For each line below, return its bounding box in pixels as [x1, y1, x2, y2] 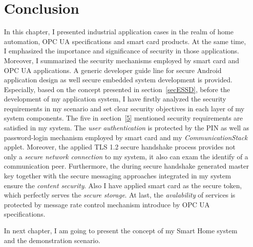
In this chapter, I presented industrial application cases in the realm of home [4, 26, 233, 37]
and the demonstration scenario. [4, 235, 101, 245]
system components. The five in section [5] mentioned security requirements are [4, 113, 243, 123]
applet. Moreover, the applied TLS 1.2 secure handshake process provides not [4, 142, 236, 152]
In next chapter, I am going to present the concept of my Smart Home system [4, 225, 237, 235]
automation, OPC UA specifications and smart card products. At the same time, [4, 36, 246, 46]
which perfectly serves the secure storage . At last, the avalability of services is [4, 190, 235, 200]
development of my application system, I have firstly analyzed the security [4, 94, 226, 104]
